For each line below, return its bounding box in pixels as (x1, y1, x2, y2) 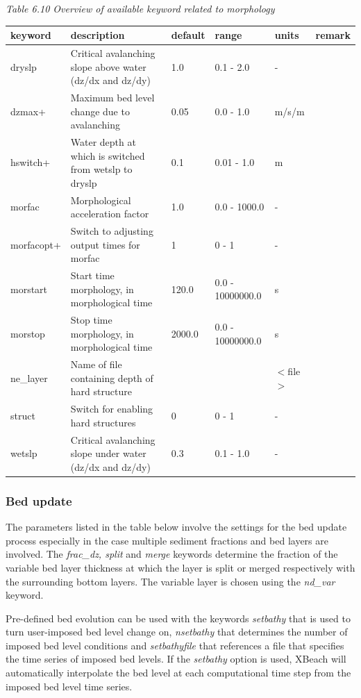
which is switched (70, 148, 145, 163)
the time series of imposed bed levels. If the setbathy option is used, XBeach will (6, 651, 346, 666)
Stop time (70, 313, 112, 327)
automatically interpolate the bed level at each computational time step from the (6, 665, 351, 680)
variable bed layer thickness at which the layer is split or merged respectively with (6, 560, 355, 574)
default (171, 28, 205, 42)
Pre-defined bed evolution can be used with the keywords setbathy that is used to (6, 610, 351, 625)
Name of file (70, 357, 122, 372)
